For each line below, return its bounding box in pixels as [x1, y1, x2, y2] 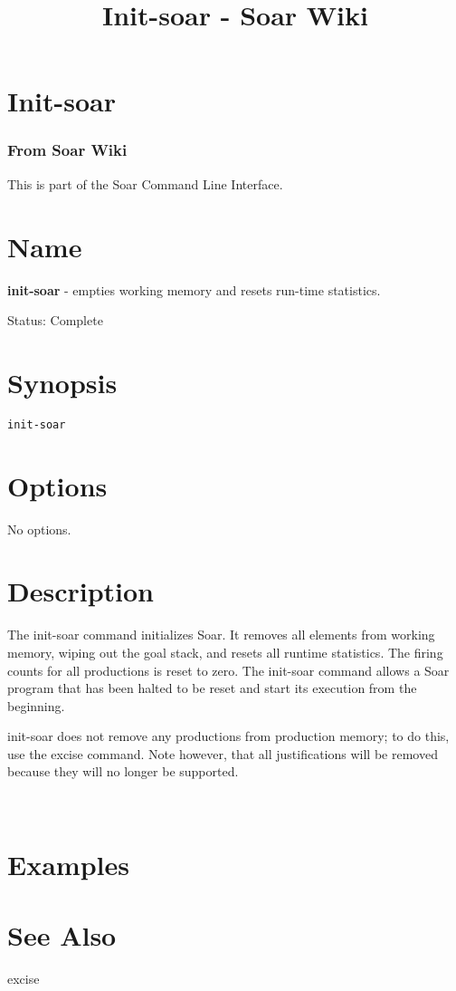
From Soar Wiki [7, 139, 128, 161]
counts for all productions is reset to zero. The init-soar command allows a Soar [7, 660, 450, 679]
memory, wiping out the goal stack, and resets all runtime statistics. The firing [7, 642, 443, 661]
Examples [7, 845, 129, 882]
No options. [7, 519, 71, 538]
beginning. [7, 696, 65, 715]
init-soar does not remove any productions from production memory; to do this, [7, 726, 450, 746]
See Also [7, 917, 117, 954]
